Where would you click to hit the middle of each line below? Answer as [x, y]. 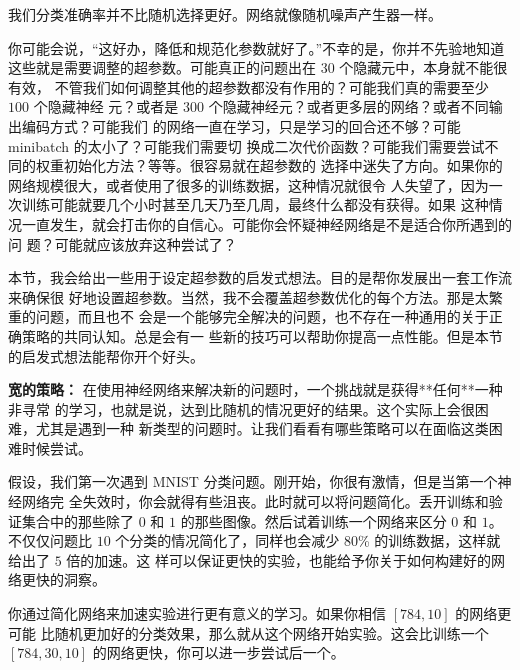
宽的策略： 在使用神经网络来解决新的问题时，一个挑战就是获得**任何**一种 [255, 389]
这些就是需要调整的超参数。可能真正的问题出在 [162, 67]
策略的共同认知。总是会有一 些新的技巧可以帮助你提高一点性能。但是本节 [262, 335]
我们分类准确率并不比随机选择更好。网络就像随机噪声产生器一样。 [225, 14]
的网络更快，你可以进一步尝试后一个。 [218, 652]
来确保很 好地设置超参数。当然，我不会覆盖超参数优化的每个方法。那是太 [248, 296]
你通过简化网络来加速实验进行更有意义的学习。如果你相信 [197, 613]
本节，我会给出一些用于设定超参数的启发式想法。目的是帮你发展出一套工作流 [260, 277]
